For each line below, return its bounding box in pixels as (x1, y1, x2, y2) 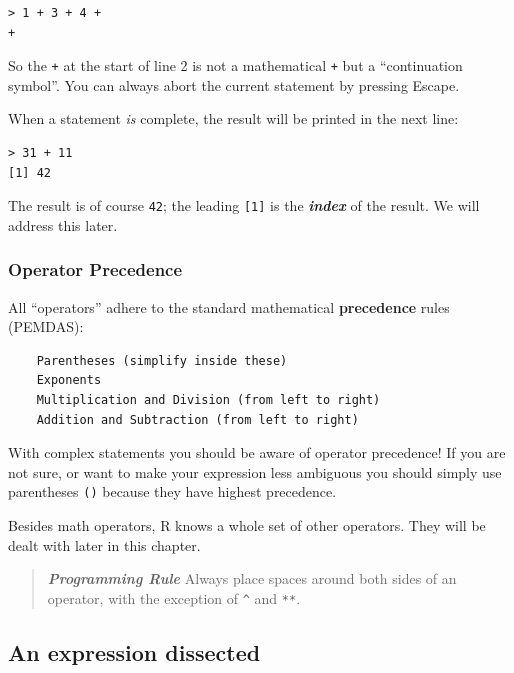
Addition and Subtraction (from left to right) (36, 412, 359, 427)
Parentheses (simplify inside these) (36, 353, 288, 368)
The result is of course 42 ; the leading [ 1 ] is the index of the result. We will (8, 195, 480, 216)
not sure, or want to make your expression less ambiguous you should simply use (8, 461, 502, 482)
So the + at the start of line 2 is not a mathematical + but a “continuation (8, 55, 463, 76)
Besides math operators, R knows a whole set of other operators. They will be (8, 515, 486, 536)
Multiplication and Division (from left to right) (36, 393, 381, 408)
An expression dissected (8, 636, 261, 667)
